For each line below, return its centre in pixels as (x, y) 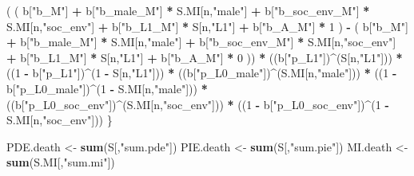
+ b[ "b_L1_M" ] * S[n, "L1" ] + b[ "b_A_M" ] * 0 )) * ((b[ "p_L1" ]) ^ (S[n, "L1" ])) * (205, 57)
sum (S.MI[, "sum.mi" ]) (61, 162)
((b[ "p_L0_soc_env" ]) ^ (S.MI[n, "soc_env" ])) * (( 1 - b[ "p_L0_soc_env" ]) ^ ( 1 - (198, 104)
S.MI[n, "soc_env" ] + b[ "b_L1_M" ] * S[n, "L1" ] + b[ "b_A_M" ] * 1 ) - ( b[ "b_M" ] (207, 26)
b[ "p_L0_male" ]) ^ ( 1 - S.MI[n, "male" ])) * (107, 88)
